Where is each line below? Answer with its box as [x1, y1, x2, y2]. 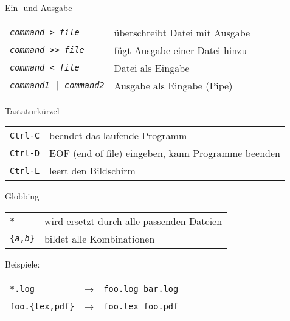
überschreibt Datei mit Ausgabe [114, 25, 250, 40]
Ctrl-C [10, 130, 40, 140]
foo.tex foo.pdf [103, 301, 179, 311]
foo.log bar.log [103, 283, 179, 294]
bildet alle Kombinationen [44, 231, 155, 246]
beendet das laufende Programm [49, 128, 187, 143]
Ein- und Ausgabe [5, 1, 72, 13]
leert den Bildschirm [49, 164, 136, 178]
